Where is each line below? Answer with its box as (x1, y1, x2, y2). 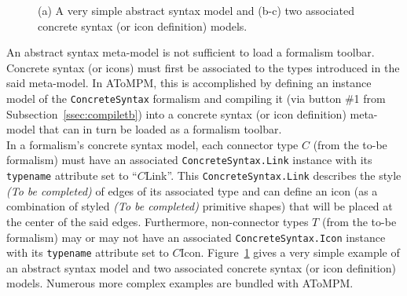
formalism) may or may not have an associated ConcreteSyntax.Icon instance (6, 228, 386, 245)
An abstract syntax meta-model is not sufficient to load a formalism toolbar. (6, 44, 375, 60)
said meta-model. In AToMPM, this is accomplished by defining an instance (6, 75, 372, 91)
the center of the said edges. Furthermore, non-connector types (6, 213, 309, 229)
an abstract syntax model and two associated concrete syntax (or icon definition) (6, 259, 396, 276)
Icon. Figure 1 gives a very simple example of (180, 244, 400, 261)
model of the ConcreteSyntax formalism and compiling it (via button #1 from (6, 90, 386, 106)
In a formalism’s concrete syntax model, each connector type (6, 136, 299, 152)
